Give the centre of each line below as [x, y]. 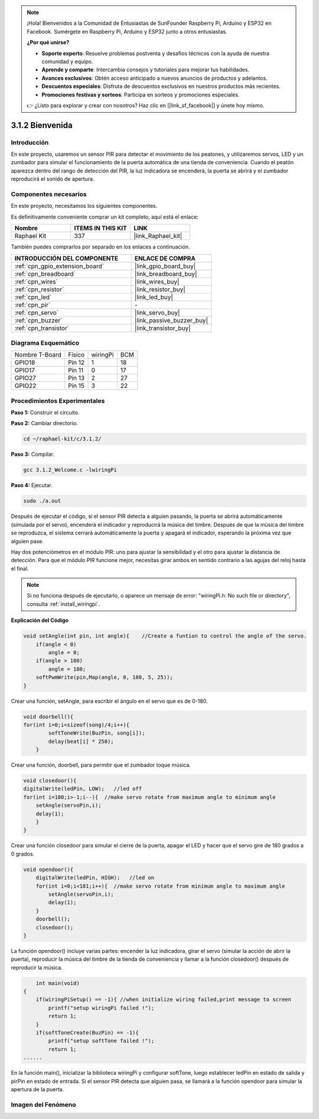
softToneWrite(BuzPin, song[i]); [97, 733]
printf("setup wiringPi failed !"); [101, 1008]
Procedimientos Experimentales [58, 400]
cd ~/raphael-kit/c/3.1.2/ [62, 439]
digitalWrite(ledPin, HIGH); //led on [95, 878]
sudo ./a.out [42, 501]
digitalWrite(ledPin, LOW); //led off [82, 789]
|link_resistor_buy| [160, 289]
